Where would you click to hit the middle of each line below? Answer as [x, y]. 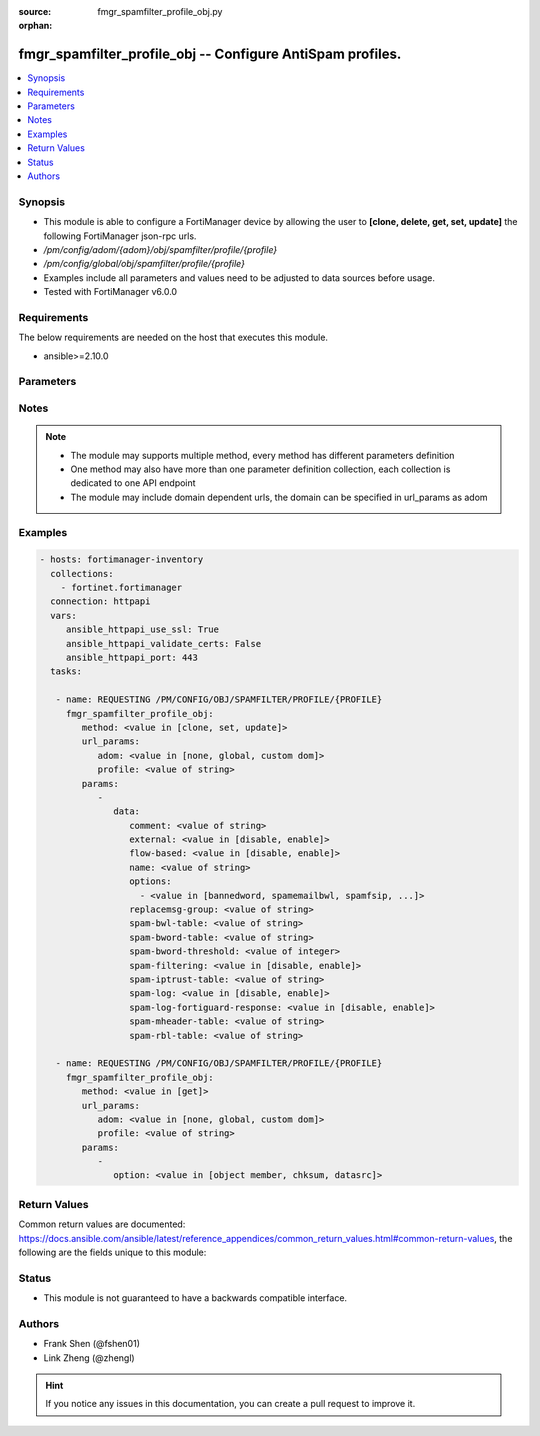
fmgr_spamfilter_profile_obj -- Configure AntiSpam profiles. [210, 54]
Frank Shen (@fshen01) [91, 1344]
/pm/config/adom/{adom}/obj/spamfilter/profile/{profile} [160, 249]
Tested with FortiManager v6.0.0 [110, 292]
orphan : [35, 26]
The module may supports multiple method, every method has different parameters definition [262, 455]
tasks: [66, 671]
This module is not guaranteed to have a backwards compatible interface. [195, 1298]
